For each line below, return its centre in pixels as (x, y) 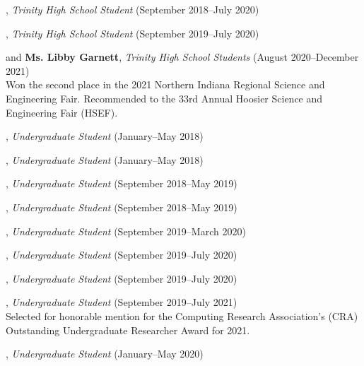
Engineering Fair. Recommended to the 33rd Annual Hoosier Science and (164, 98)
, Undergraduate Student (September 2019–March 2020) (126, 231)
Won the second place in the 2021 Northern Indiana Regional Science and (165, 84)
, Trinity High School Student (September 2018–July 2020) (133, 9)
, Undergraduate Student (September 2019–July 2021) (122, 302)
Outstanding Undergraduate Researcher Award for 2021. (128, 330)
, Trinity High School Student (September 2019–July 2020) (133, 33)
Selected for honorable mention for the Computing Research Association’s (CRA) (182, 315)
